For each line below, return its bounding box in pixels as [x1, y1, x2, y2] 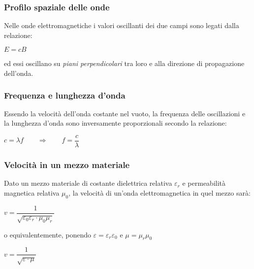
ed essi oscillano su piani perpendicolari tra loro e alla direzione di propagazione [4, 58, 245, 68]
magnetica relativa [4, 187, 60, 198]
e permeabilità [182, 178, 226, 188]
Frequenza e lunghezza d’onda [4, 89, 126, 101]
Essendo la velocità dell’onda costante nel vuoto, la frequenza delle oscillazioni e [4, 108, 246, 118]
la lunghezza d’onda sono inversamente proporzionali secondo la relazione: [4, 118, 227, 128]
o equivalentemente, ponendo [4, 229, 91, 239]
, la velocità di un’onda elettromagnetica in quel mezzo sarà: [68, 187, 251, 198]
